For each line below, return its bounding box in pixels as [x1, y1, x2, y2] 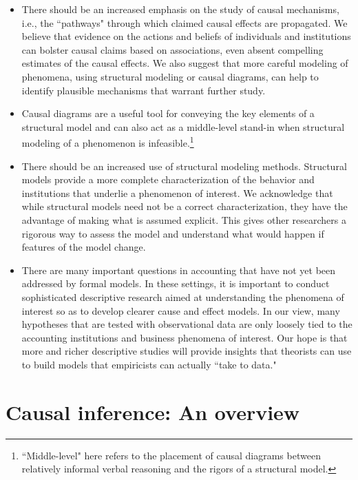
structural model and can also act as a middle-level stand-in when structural [21, 119, 345, 134]
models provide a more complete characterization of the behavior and [21, 172, 315, 187]
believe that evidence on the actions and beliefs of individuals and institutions [21, 29, 351, 43]
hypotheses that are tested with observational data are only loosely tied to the [21, 317, 352, 331]
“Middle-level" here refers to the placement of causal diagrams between [21, 448, 321, 462]
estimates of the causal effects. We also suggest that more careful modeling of [21, 56, 348, 70]
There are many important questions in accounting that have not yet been [21, 262, 336, 277]
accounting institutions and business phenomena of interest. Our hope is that [21, 330, 348, 344]
